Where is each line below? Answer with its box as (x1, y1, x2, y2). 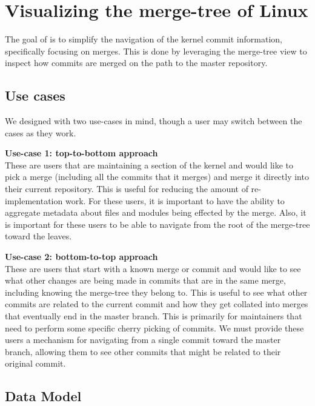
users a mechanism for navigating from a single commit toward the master (5, 333, 281, 346)
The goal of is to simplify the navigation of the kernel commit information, (5, 33, 282, 45)
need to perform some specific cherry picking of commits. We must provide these (5, 321, 304, 334)
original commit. (5, 357, 66, 370)
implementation (5, 194, 63, 207)
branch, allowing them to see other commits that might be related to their (5, 345, 281, 358)
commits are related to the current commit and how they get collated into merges (5, 298, 308, 310)
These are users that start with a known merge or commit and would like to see (5, 262, 301, 275)
